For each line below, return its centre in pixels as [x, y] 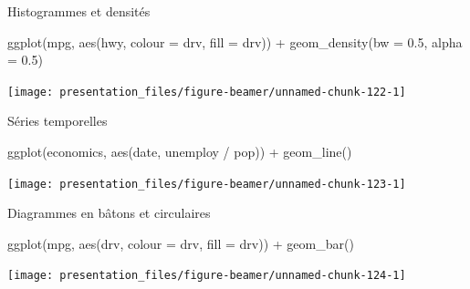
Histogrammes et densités [79, 11]
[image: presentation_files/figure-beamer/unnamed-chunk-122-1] [207, 92]
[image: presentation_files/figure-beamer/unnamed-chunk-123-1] [207, 184]
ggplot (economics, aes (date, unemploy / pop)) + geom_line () [180, 152]
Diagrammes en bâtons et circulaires [109, 213]
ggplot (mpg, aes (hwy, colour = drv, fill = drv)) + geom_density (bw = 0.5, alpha [235, 41]
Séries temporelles [57, 121]
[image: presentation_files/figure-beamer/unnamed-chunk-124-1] [207, 276]
